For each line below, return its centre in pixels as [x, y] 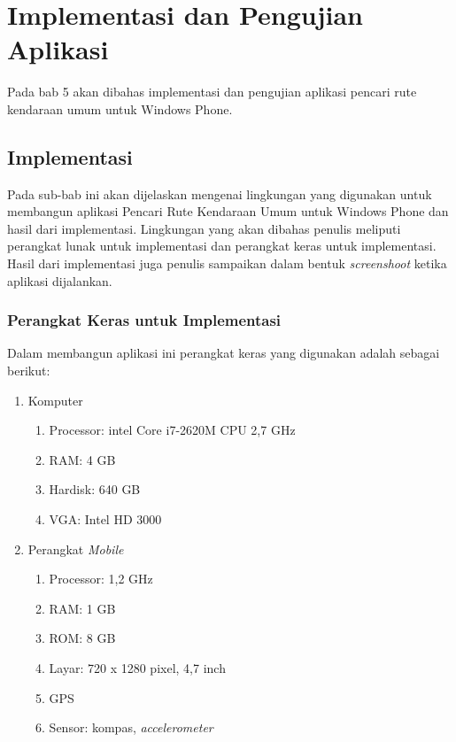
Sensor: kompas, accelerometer [131, 727]
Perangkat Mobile [76, 549]
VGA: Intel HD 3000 [105, 519]
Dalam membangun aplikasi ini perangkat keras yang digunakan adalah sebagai [224, 353]
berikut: [29, 371]
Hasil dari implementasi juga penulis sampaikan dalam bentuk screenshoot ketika [227, 263]
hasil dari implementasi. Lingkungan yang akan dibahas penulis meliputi [204, 228]
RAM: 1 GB [82, 608]
